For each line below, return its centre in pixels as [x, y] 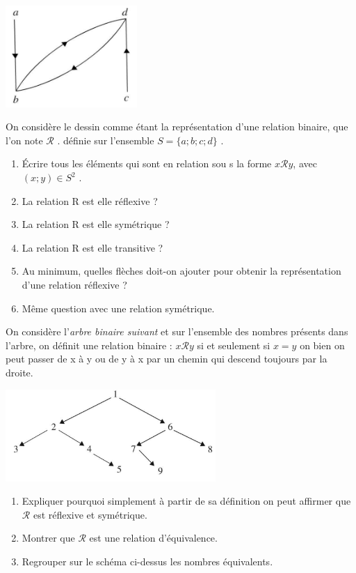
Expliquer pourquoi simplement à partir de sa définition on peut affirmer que [186, 501]
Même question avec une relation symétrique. [118, 308]
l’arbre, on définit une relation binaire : [89, 345]
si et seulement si [234, 345]
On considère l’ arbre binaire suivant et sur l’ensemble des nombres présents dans [177, 331]
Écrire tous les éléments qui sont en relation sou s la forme [147, 163]
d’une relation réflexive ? [74, 285]
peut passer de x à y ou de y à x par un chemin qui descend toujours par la [167, 359]
